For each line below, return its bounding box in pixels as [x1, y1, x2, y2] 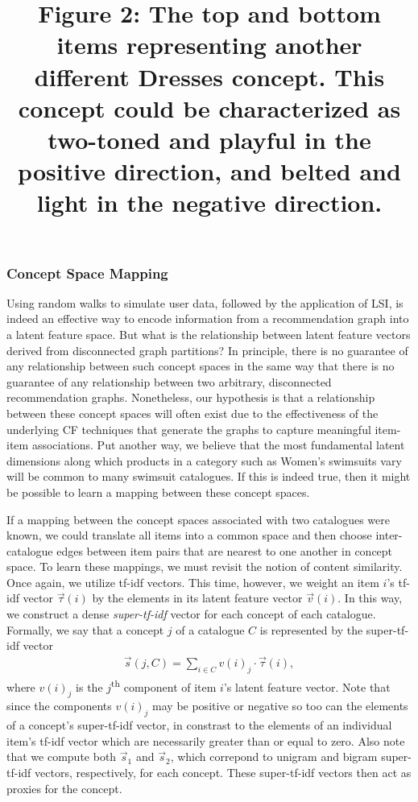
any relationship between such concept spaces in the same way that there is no [6, 358, 395, 374]
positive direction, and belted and [18, 155, 401, 188]
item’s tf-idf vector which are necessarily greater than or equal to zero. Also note [6, 732, 405, 749]
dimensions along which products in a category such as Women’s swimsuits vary [6, 452, 402, 469]
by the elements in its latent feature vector [92, 589, 303, 606]
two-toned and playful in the [48, 122, 371, 155]
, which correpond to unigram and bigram [170, 748, 378, 765]
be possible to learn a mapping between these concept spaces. [6, 483, 310, 500]
